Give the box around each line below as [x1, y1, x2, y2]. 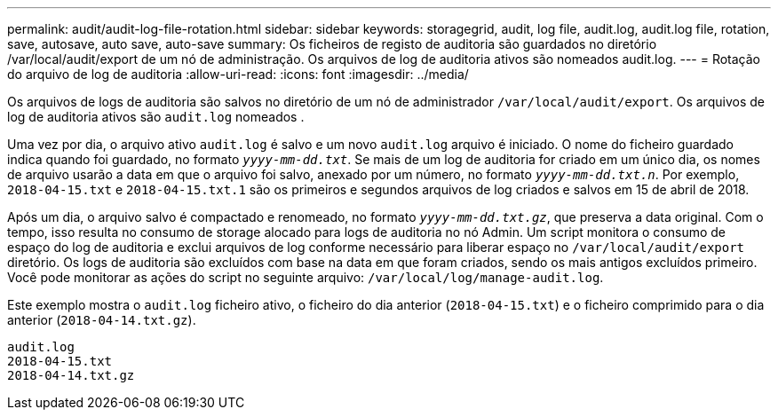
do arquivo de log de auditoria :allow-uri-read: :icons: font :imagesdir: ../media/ [7, 67, 469, 82]
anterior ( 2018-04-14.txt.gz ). [7, 312, 196, 327]
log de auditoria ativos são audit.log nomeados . [7, 109, 305, 124]
